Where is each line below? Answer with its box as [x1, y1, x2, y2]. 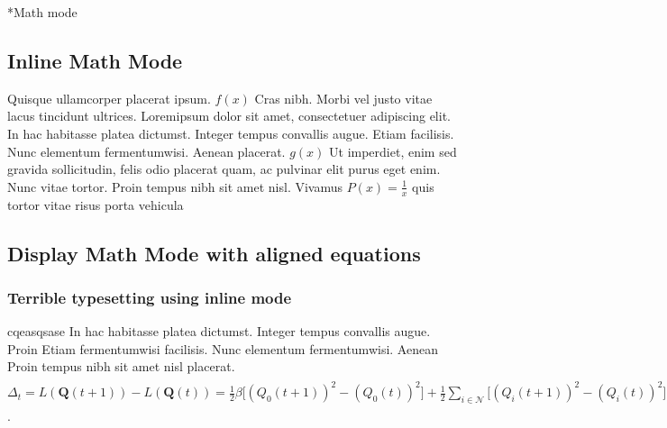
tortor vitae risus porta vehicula [7, 195, 184, 214]
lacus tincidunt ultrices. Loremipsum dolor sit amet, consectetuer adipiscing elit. [7, 106, 451, 125]
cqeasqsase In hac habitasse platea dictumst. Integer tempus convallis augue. [7, 322, 431, 341]
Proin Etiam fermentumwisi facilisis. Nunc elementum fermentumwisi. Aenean [7, 339, 438, 358]
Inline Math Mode [7, 46, 183, 74]
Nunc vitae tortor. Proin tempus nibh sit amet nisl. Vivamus [7, 177, 343, 196]
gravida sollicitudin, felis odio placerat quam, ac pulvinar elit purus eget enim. [7, 159, 441, 178]
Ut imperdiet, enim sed [329, 141, 457, 160]
